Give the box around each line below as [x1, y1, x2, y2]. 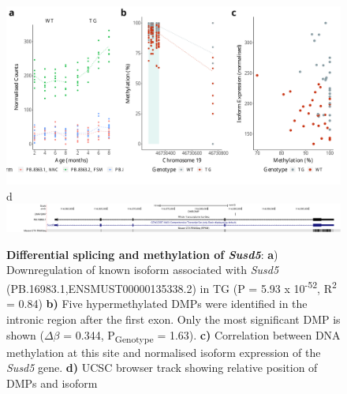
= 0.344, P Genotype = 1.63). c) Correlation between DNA [63, 326, 341, 345]
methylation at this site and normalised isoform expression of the [6, 343, 321, 360]
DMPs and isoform [6, 374, 98, 391]
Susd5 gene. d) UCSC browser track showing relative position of [6, 359, 318, 376]
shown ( [6, 326, 44, 343]
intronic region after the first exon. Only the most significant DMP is [6, 310, 341, 327]
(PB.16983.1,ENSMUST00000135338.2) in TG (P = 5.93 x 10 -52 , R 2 [6, 278, 337, 296]
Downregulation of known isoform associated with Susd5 [6, 261, 279, 278]
